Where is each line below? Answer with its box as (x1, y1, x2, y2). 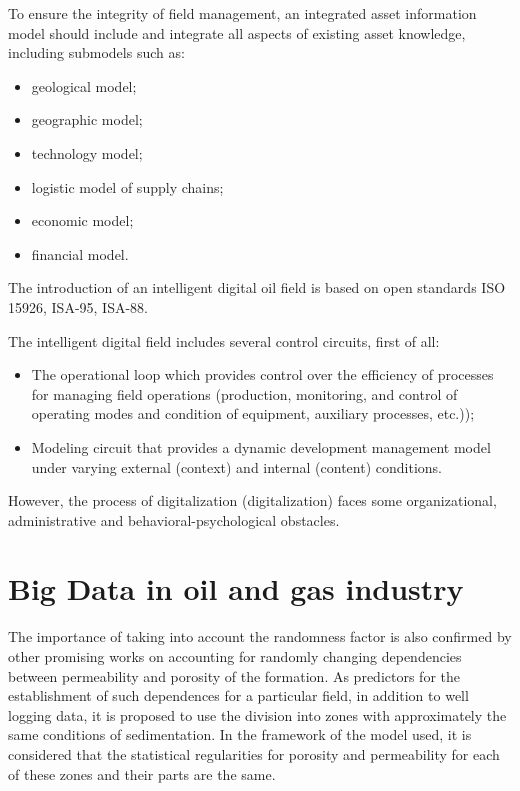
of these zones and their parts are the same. (8, 763, 276, 784)
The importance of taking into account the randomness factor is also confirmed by (8, 626, 512, 647)
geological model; (31, 75, 137, 96)
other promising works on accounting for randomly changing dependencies (8, 646, 462, 666)
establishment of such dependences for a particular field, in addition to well (8, 685, 469, 706)
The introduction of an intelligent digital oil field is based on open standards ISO (8, 277, 506, 298)
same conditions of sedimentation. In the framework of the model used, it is (8, 724, 472, 745)
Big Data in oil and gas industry (8, 568, 464, 609)
